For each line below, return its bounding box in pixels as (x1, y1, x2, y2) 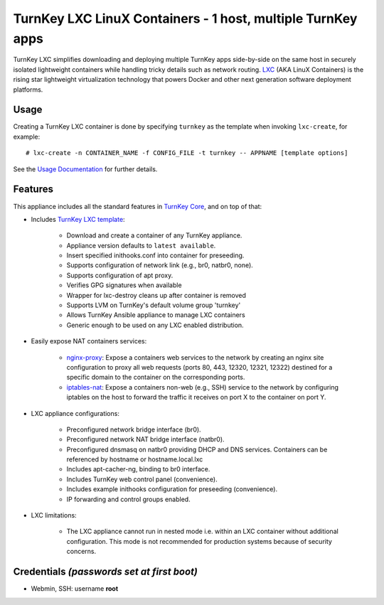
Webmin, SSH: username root (31, 584, 119, 593)
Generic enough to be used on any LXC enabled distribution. (66, 321, 245, 329)
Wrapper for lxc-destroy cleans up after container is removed (66, 291, 247, 299)
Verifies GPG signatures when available (66, 281, 182, 289)
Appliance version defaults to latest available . (66, 241, 216, 250)
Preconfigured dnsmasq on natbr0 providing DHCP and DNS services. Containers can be (66, 445, 328, 454)
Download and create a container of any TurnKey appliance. (66, 231, 242, 240)
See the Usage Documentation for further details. (13, 164, 158, 173)
